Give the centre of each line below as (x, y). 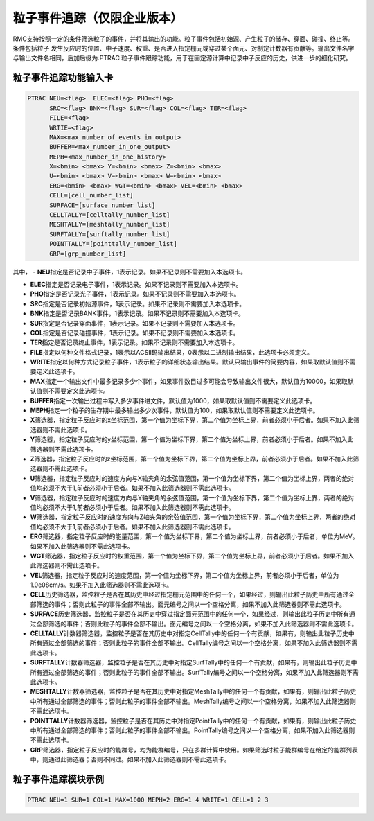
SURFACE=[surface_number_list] (103, 205)
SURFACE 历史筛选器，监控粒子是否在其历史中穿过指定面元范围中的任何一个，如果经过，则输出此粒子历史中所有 (190, 614)
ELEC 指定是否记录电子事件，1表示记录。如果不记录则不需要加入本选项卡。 (136, 284)
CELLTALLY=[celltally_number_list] (110, 215)
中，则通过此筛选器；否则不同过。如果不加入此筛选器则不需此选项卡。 (130, 759)
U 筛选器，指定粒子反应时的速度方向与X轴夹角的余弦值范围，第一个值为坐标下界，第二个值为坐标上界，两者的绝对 (192, 478)
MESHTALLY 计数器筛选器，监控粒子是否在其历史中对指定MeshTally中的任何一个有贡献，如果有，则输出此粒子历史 (193, 691)
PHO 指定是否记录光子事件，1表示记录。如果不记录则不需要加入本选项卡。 (135, 294)
